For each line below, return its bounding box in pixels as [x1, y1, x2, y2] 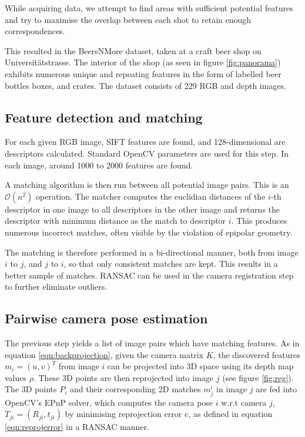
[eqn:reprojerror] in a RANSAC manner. [5, 421, 149, 433]
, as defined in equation [188, 408, 273, 420]
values [5, 371, 27, 383]
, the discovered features [213, 348, 300, 360]
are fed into [256, 383, 297, 395]
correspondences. [5, 25, 65, 37]
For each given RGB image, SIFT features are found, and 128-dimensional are [5, 135, 286, 148]
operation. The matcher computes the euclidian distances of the [36, 190, 266, 202]
